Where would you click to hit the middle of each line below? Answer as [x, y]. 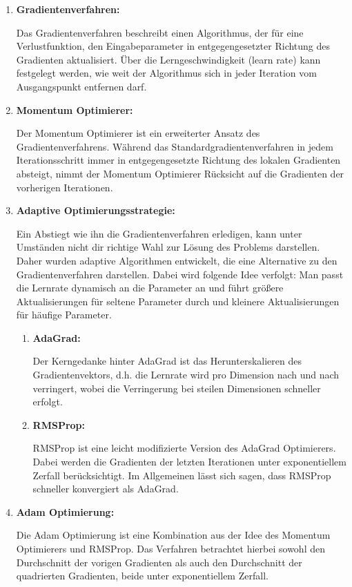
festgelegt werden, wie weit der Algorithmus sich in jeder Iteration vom [166, 73]
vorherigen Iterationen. [65, 187]
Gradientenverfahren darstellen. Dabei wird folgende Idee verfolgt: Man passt [180, 274]
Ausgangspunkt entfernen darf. [81, 86]
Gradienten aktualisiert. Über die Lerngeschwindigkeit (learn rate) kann [168, 59]
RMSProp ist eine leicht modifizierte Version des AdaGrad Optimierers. [184, 448]
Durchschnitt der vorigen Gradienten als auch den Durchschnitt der [159, 562]
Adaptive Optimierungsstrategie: [96, 210]
